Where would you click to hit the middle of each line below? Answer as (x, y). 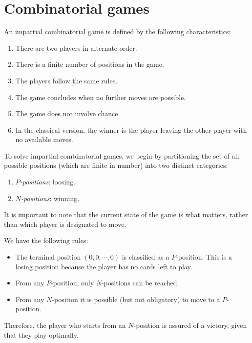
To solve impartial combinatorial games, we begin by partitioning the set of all (122, 155)
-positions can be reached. (140, 283)
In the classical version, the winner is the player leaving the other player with (131, 130)
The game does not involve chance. (68, 113)
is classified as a (146, 257)
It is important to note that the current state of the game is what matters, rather (126, 214)
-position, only (73, 283)
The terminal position (48, 257)
